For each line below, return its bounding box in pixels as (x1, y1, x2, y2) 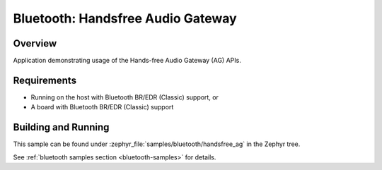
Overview (13, 37, 57, 49)
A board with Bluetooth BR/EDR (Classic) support (30, 103, 174, 111)
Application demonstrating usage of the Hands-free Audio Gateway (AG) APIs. (13, 56, 242, 65)
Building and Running (13, 121, 110, 133)
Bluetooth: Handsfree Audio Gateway (13, 11, 237, 26)
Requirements (13, 74, 77, 86)
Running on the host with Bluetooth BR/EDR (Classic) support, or (30, 92, 219, 102)
